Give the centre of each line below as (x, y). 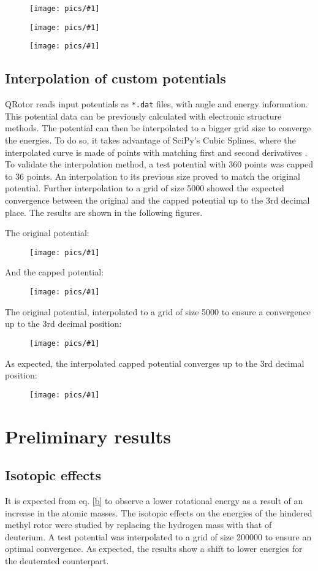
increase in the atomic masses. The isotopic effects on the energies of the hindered (159, 512)
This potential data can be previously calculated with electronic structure (143, 116)
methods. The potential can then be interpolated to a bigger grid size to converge (158, 128)
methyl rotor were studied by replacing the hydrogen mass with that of (138, 525)
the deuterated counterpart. (57, 560)
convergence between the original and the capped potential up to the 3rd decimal (157, 200)
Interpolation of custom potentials (115, 78)
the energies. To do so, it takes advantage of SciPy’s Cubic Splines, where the (150, 140)
